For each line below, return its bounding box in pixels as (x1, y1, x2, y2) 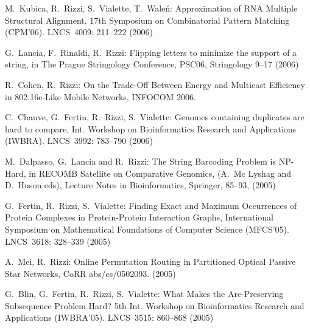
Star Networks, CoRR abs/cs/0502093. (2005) (5, 267, 176, 279)
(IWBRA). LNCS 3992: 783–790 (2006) (5, 134, 153, 147)
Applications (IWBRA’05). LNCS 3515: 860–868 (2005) (5, 311, 214, 324)
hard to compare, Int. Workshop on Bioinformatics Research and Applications (5, 122, 297, 135)
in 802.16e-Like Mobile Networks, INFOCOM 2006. (5, 90, 196, 103)
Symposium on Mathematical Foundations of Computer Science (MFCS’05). (5, 222, 289, 235)
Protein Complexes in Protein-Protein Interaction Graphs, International (5, 211, 273, 224)
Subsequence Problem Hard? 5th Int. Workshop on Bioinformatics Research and (5, 299, 305, 312)
